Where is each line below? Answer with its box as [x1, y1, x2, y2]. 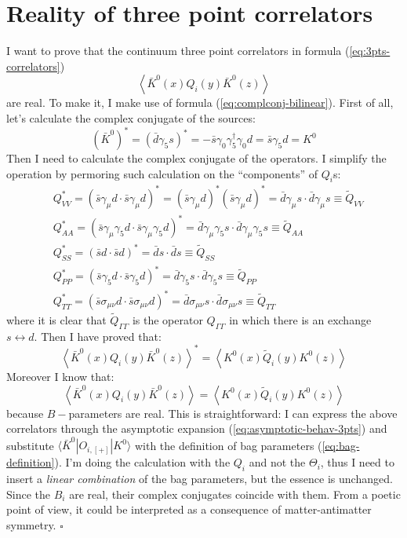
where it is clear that [6, 312, 107, 328]
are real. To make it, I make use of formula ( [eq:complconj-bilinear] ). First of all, [6, 94, 394, 111]
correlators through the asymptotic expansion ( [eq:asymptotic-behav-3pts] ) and [6, 420, 387, 437]
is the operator [132, 312, 203, 328]
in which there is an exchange [229, 312, 372, 328]
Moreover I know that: [6, 368, 114, 384]
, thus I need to [320, 454, 394, 470]
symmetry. [6, 517, 56, 533]
